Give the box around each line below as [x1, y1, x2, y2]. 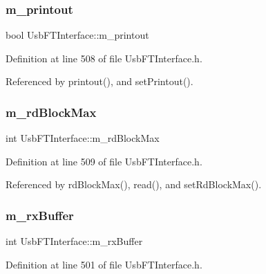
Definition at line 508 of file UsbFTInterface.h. [6, 51, 202, 65]
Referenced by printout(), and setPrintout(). [6, 74, 193, 89]
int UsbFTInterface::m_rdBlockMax [6, 131, 160, 145]
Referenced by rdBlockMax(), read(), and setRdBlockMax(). [6, 177, 262, 192]
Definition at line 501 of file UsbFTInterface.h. [6, 257, 202, 271]
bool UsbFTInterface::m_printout [6, 28, 149, 42]
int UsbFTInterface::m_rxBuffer [6, 234, 143, 248]
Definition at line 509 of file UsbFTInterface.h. [6, 154, 202, 168]
